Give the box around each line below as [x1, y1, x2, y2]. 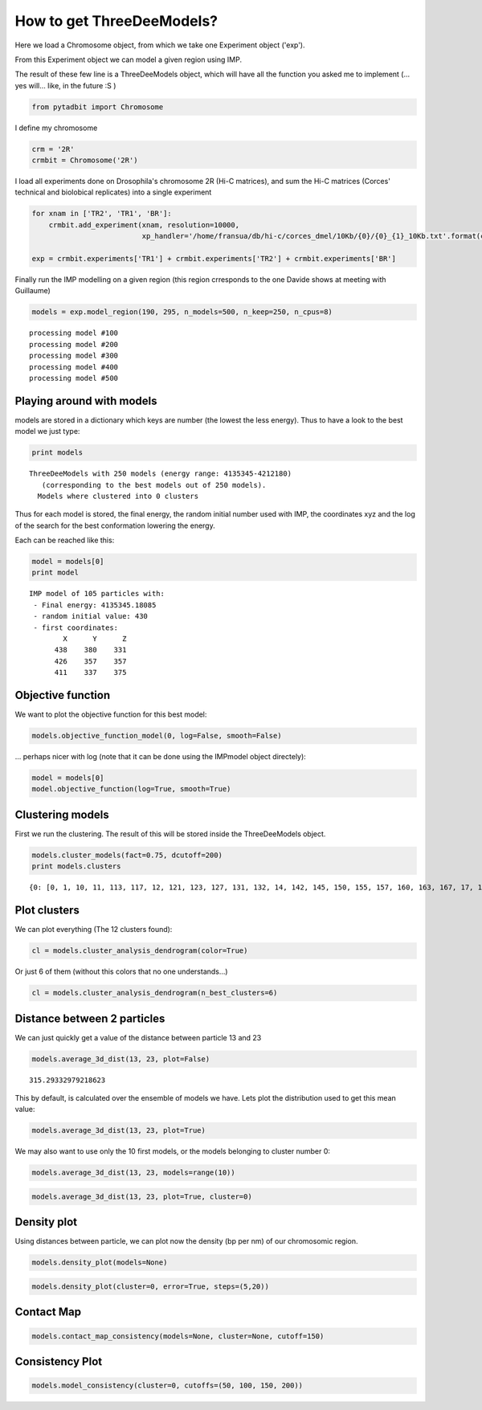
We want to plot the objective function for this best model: [14, 709, 207, 719]
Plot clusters [14, 904, 80, 918]
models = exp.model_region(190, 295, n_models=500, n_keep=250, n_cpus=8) [31, 308, 333, 317]
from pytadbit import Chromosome [31, 102, 164, 112]
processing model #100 [29, 329, 119, 337]
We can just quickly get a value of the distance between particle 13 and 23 [14, 1032, 262, 1042]
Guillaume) [14, 286, 51, 296]
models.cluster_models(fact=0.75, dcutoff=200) [31, 850, 223, 860]
